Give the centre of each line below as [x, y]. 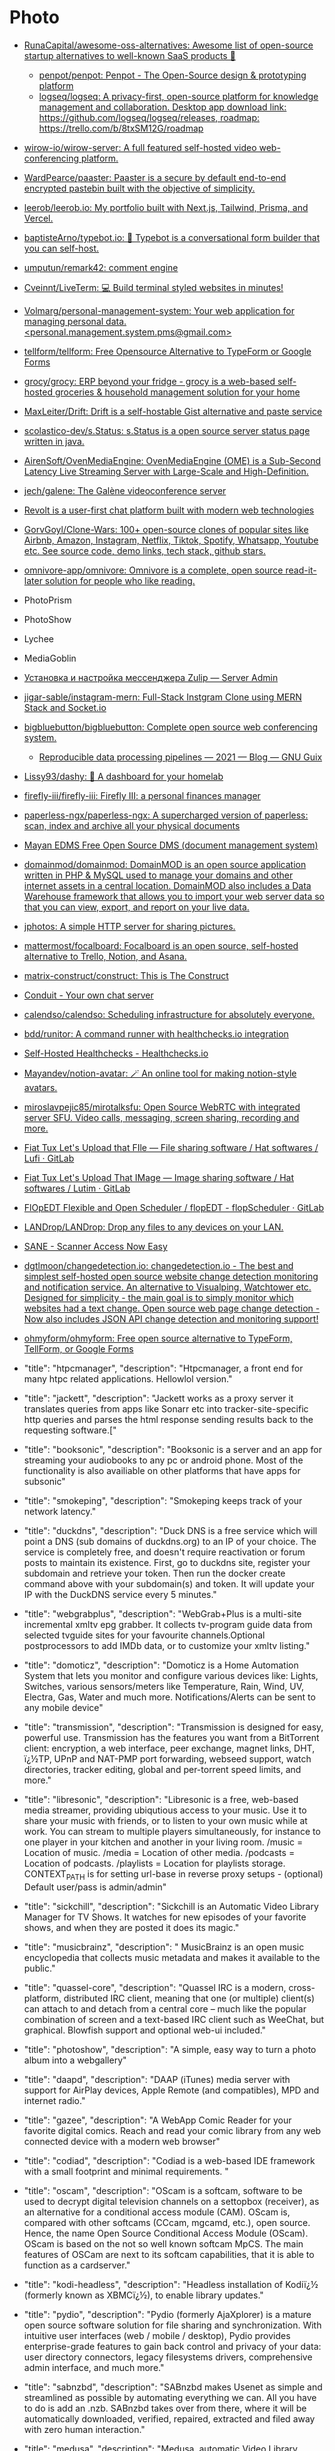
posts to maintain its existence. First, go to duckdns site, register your [167, 1562]
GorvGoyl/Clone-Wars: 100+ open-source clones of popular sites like [166, 529]
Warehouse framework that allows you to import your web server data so [174, 896]
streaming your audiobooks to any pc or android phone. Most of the [163, 1460]
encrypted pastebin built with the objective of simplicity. [139, 188]
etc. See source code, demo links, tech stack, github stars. [144, 550]
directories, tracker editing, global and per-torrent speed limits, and [162, 1769]
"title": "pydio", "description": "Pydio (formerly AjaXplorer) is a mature [167, 2314]
